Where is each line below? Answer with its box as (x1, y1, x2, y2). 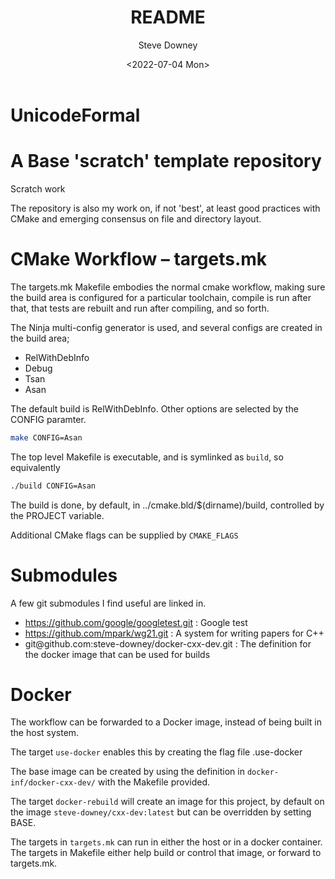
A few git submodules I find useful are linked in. (10, 597, 207, 609)
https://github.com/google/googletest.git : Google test (24, 616, 248, 628)
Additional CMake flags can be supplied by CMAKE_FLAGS (10, 529, 239, 541)
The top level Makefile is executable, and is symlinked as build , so (10, 451, 284, 463)
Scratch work (10, 182, 66, 195)
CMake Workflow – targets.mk (10, 248, 268, 271)
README (130, 6, 206, 29)
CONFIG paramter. (10, 413, 87, 425)
